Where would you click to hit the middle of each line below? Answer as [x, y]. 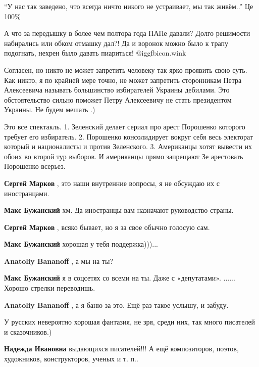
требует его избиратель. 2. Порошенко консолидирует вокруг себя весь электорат [128, 136]
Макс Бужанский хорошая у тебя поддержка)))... [81, 244]
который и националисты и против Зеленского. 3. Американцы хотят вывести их [128, 146]
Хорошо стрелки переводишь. [50, 288]
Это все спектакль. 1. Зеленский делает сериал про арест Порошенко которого [125, 126]
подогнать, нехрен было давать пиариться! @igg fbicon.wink [95, 53]
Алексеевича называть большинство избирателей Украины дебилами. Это [117, 90]
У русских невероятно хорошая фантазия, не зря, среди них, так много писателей [130, 322]
